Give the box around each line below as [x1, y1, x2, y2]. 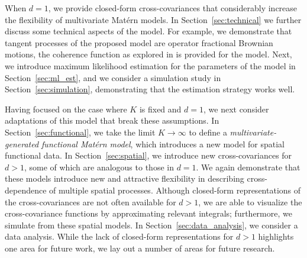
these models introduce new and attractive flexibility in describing [5, 172, 244, 185]
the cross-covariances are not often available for [5, 195, 176, 208]
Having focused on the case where [5, 102, 127, 115]
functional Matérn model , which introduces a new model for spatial [41, 137, 285, 150]
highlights [258, 230, 294, 243]
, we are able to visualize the [198, 195, 302, 208]
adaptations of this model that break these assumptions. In [5, 114, 219, 127]
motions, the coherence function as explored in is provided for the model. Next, [5, 48, 292, 60]
